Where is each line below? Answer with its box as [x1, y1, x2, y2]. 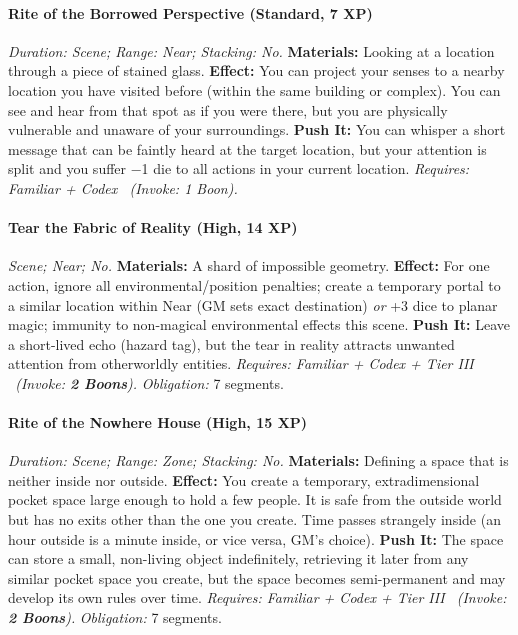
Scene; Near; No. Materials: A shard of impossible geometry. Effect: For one [8, 255, 490, 276]
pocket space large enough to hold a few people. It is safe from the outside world [8, 489, 502, 510]
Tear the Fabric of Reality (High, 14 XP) [8, 217, 298, 238]
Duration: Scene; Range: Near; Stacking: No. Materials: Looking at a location [8, 40, 495, 61]
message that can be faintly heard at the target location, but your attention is [8, 138, 487, 159]
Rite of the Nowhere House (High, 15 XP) [8, 412, 308, 433]
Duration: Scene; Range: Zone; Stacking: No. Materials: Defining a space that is [8, 450, 509, 471]
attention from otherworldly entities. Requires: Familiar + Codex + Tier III [8, 353, 474, 374]
